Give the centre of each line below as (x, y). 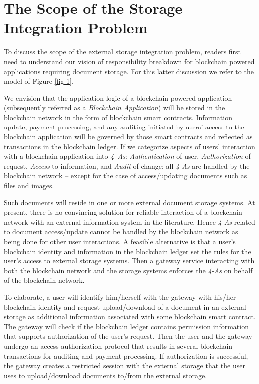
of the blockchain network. (44, 280)
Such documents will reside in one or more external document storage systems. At (129, 202)
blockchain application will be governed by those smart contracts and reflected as (128, 137)
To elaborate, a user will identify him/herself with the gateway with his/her (120, 297)
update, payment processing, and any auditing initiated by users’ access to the (124, 127)
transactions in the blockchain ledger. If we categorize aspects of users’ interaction (129, 146)
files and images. (29, 186)
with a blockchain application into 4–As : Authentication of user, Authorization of (127, 156)
